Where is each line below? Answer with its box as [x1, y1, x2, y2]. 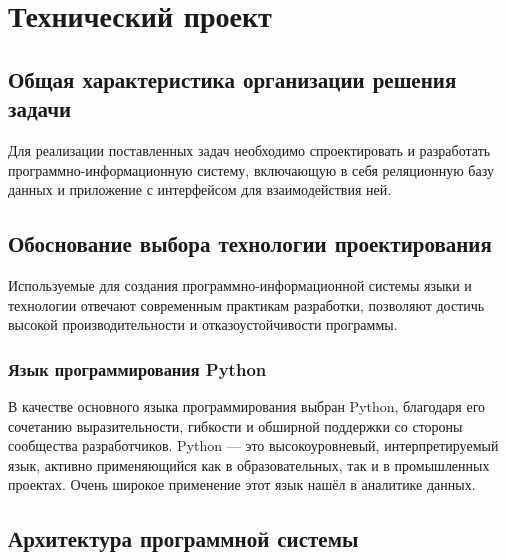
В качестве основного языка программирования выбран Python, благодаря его [8, 395, 486, 416]
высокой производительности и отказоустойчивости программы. [8, 314, 398, 335]
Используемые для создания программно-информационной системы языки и [8, 274, 472, 295]
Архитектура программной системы [8, 523, 359, 554]
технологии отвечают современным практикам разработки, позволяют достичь [8, 294, 485, 315]
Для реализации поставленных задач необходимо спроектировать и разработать [8, 139, 491, 160]
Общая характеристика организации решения [8, 63, 457, 94]
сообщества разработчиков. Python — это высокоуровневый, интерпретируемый [8, 435, 499, 456]
